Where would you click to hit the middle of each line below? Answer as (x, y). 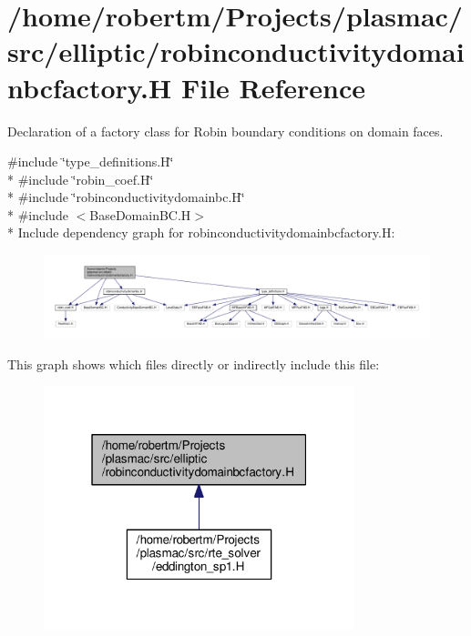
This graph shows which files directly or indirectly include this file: (194, 363)
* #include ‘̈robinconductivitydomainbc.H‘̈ (126, 197)
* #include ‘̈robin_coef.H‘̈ (81, 179)
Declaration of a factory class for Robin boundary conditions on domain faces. (225, 131)
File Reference (273, 87)
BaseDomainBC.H (140, 214)
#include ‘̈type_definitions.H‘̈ (91, 162)
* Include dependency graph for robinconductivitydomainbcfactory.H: (201, 232)
